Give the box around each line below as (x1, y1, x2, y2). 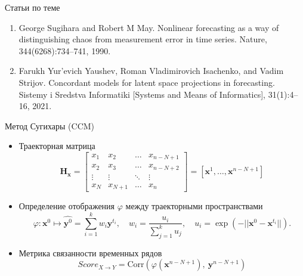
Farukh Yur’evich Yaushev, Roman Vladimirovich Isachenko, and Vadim (18, 64, 284, 77)
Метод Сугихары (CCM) (5, 119, 95, 132)
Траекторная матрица (18, 139, 95, 152)
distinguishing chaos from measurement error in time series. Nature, (18, 33, 267, 45)
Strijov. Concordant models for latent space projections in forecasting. (18, 76, 275, 88)
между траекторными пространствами (125, 200, 263, 212)
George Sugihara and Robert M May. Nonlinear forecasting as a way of (18, 21, 279, 33)
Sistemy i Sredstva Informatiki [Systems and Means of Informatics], (18, 88, 265, 100)
